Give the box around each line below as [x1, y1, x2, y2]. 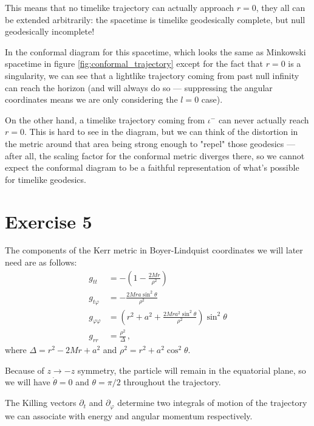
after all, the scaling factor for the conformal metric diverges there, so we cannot [5, 149, 305, 162]
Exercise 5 [5, 208, 92, 233]
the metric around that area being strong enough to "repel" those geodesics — [5, 137, 296, 149]
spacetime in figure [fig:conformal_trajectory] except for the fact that [5, 57, 263, 70]
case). [201, 93, 223, 106]
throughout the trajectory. [123, 376, 221, 388]
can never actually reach [218, 113, 309, 126]
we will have [5, 376, 50, 388]
